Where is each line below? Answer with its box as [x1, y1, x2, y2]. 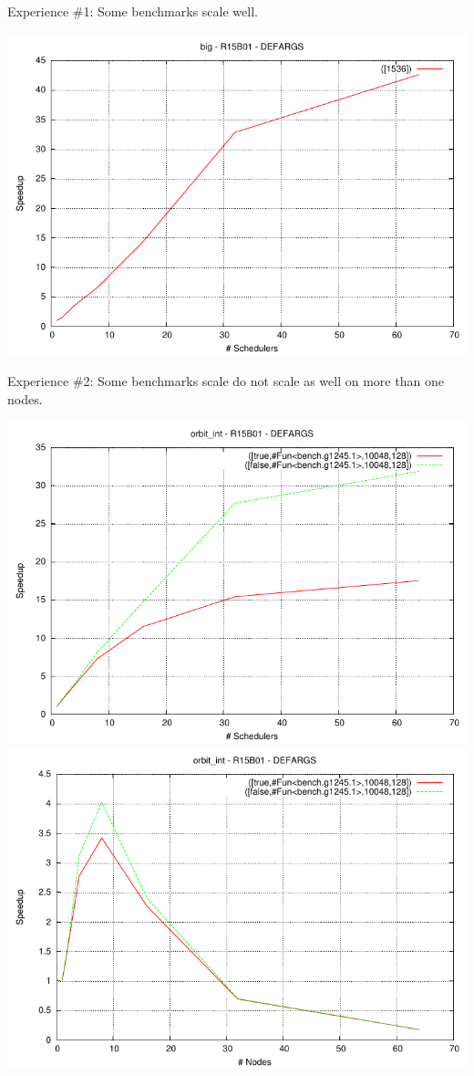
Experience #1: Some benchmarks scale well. [7, 2, 258, 20]
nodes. [7, 389, 43, 408]
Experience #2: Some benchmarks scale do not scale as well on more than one [7, 371, 444, 390]
